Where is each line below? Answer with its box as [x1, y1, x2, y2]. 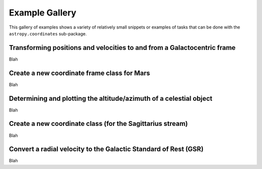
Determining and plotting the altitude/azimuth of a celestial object [9, 94, 213, 103]
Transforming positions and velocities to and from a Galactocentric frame [9, 44, 236, 52]
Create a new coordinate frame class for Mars [9, 69, 150, 77]
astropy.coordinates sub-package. [9, 31, 87, 36]
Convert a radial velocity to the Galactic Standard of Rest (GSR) [9, 145, 204, 154]
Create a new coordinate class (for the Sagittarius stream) [9, 120, 188, 128]
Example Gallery [9, 7, 77, 18]
